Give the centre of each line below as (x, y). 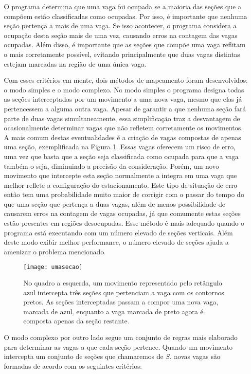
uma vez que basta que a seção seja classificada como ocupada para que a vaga (121, 156)
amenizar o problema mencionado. (55, 251)
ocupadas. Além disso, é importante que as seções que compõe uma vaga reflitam (125, 45)
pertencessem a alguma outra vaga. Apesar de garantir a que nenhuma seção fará (125, 108)
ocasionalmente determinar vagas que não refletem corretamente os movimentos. (124, 128)
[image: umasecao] (53, 267)
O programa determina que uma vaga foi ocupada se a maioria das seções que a (123, 6)
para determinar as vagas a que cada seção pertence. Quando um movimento (118, 347)
